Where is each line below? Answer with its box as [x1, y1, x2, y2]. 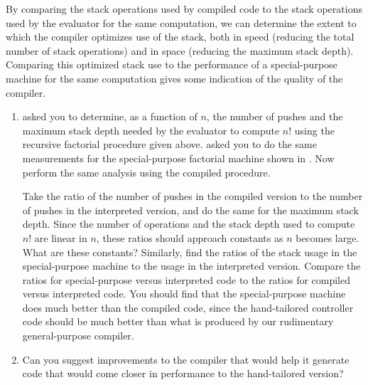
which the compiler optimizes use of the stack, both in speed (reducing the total [6, 29, 355, 44]
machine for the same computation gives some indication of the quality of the [6, 70, 343, 85]
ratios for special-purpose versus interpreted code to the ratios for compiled [22, 272, 351, 287]
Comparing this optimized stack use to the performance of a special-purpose [6, 57, 337, 72]
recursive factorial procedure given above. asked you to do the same [22, 137, 317, 152]
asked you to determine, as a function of [22, 109, 197, 124]
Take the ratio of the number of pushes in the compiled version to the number [22, 189, 363, 204]
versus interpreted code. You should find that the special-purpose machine [22, 286, 346, 301]
